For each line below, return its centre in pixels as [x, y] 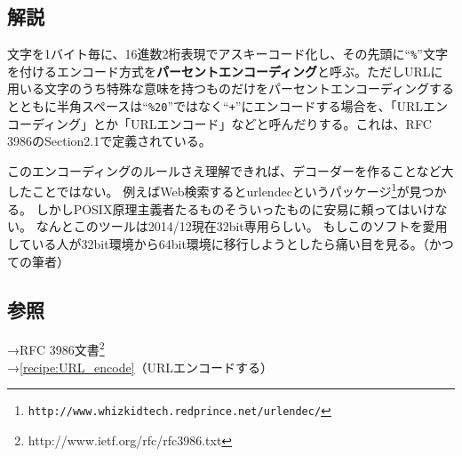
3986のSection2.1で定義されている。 [109, 141]
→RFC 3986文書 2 [56, 348]
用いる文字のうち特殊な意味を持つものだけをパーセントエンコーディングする [231, 88]
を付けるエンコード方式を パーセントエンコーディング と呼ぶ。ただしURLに [225, 71]
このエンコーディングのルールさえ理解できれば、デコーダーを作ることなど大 [231, 170]
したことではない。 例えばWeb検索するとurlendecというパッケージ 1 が [208, 190]
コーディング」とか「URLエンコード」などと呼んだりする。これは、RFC [219, 123]
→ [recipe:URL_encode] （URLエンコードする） [140, 367]
